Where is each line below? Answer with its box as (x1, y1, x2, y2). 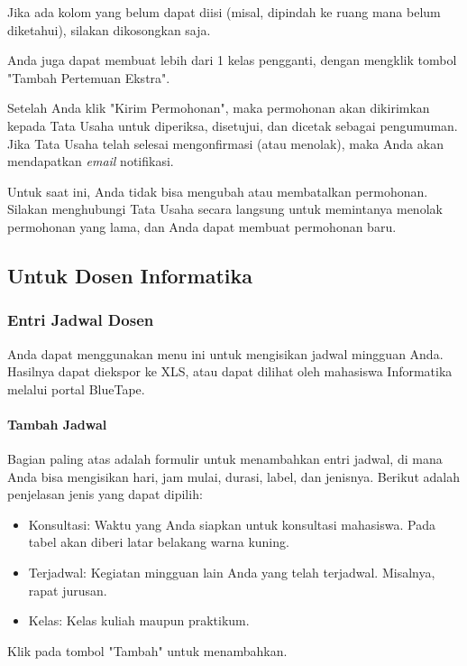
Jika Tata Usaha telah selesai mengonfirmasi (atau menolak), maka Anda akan (7, 134, 444, 153)
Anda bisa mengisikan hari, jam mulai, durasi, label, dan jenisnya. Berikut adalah (7, 467, 460, 486)
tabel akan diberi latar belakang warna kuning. (28, 532, 289, 551)
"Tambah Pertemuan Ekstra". (7, 68, 170, 87)
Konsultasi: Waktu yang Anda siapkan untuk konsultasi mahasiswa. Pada (28, 514, 435, 533)
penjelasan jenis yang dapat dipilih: (7, 485, 203, 504)
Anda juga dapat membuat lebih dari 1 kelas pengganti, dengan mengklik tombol (7, 51, 457, 69)
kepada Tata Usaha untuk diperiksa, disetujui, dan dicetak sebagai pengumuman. (7, 116, 458, 134)
